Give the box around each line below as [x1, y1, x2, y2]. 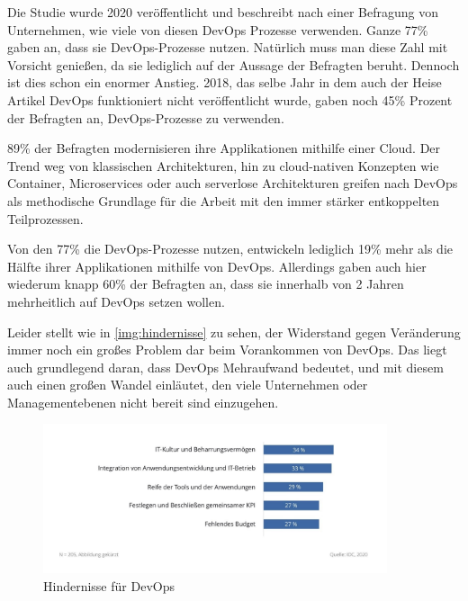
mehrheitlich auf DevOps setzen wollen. [7, 292, 225, 310]
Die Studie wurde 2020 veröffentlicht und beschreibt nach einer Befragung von [7, 3, 439, 21]
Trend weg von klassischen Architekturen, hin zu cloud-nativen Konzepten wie [7, 156, 439, 175]
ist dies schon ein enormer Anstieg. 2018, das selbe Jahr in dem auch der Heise [7, 73, 442, 92]
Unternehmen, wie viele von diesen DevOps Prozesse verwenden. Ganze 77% [7, 20, 428, 39]
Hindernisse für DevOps [43, 576, 175, 595]
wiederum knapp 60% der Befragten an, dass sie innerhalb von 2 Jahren [7, 274, 404, 293]
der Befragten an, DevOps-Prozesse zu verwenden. [7, 108, 284, 127]
